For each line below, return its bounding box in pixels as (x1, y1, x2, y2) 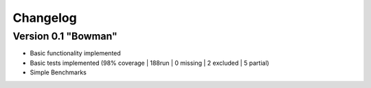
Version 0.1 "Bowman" (12, 30, 118, 42)
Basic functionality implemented (30, 49, 122, 57)
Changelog (12, 10, 77, 25)
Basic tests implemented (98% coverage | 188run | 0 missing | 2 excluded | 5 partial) (30, 59, 269, 67)
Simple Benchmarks (30, 68, 87, 76)
